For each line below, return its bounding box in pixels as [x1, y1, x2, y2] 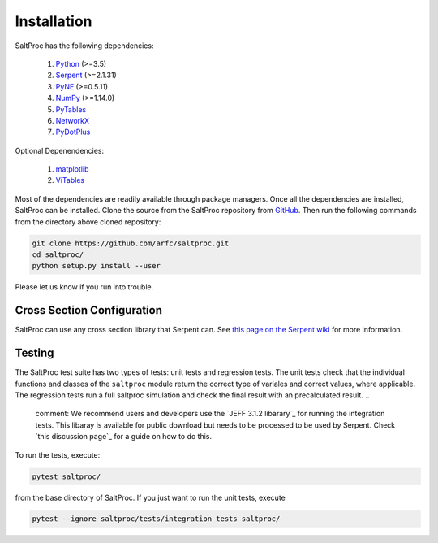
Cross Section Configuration [15, 303, 162, 317]
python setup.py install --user [32, 261, 161, 271]
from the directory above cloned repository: [15, 216, 161, 227]
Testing [15, 346, 54, 360]
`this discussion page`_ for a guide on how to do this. [35, 432, 213, 441]
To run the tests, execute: [15, 450, 101, 459]
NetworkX [55, 115, 89, 125]
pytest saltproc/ [32, 471, 101, 481]
